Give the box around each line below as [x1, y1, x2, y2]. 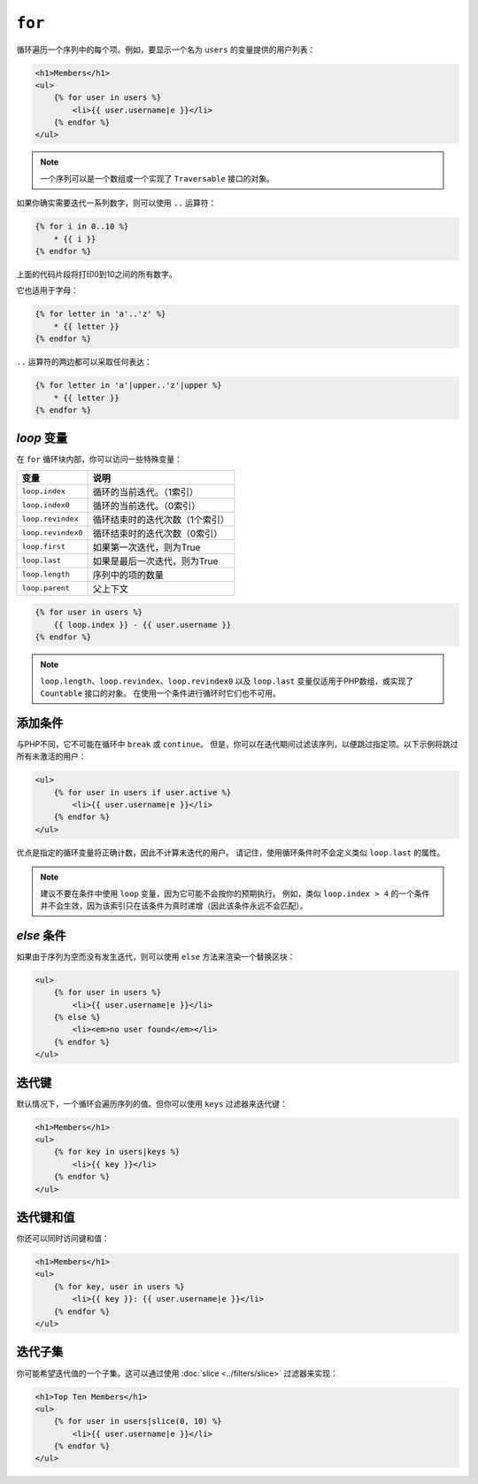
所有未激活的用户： [16, 751, 87, 761]
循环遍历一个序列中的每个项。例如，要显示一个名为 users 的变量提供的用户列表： [16, 44, 316, 55]
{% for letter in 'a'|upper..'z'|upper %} [35, 381, 222, 390]
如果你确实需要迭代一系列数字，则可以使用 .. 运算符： [16, 197, 217, 208]
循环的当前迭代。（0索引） [92, 499, 201, 512]
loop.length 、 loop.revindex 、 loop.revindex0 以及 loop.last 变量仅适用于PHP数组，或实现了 [40, 676, 414, 686]
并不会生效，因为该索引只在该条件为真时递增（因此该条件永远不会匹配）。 [40, 900, 308, 911]
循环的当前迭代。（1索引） [92, 485, 199, 498]
